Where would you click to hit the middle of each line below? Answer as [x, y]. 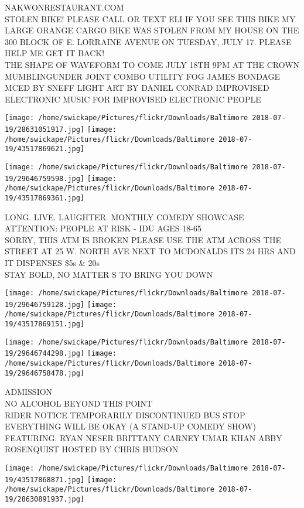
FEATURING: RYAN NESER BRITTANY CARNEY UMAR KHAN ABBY [144, 437]
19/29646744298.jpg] [45, 354]
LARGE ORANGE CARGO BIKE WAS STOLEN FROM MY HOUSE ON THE [152, 30]
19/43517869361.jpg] [45, 198]
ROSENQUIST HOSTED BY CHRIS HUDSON [92, 449]
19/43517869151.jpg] [45, 324]
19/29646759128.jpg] [45, 304]
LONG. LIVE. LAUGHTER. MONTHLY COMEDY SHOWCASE [124, 217]
